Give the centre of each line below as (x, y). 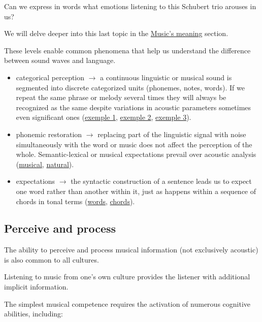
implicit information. (36, 287)
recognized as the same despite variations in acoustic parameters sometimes (134, 107)
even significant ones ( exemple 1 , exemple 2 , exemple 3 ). (104, 117)
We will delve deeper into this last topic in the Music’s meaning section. (116, 33)
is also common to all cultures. (52, 259)
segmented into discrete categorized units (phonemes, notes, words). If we (130, 87)
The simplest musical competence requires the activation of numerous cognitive (127, 303)
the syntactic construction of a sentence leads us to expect (161, 181)
